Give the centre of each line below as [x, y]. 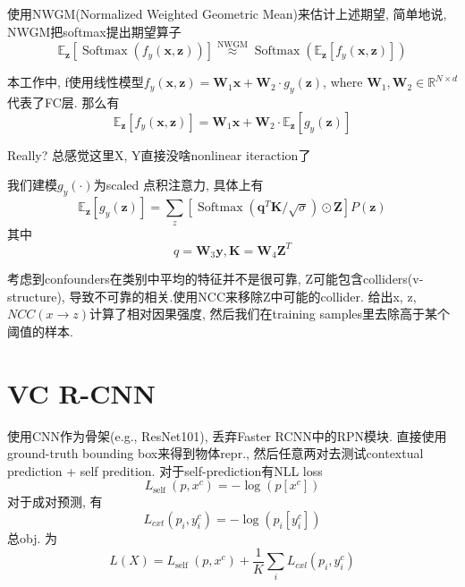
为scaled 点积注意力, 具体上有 [178, 185]
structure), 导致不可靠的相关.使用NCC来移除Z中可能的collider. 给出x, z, [212, 296]
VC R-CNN [81, 392]
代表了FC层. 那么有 [63, 102]
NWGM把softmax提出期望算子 [94, 31]
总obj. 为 [33, 538]
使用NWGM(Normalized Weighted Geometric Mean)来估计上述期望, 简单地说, [227, 13]
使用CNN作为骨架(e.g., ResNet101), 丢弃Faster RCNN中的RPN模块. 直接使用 [227, 435]
